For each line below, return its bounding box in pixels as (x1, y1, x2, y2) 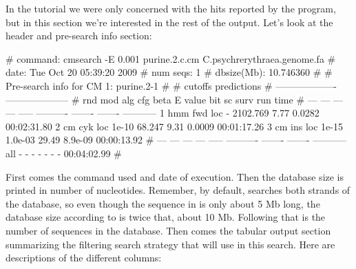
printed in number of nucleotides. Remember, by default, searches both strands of (6, 183, 350, 197)
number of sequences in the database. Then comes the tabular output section (6, 223, 331, 237)
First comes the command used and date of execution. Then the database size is (6, 169, 344, 183)
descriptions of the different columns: (6, 250, 162, 265)
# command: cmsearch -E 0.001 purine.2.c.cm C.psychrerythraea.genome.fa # (6, 51, 336, 66)
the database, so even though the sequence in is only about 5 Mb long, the (6, 196, 320, 210)
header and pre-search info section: (6, 28, 152, 43)
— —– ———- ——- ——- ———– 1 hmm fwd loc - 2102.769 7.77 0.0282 (6, 106, 320, 120)
